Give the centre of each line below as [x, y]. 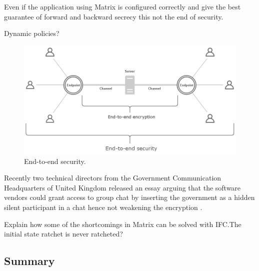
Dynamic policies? [32, 33]
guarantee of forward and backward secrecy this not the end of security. [114, 16]
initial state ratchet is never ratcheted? [63, 234]
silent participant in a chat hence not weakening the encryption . [103, 207]
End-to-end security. [55, 161]
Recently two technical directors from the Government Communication [113, 178]
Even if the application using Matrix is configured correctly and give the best [122, 6]
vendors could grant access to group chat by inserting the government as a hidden [129, 197]
